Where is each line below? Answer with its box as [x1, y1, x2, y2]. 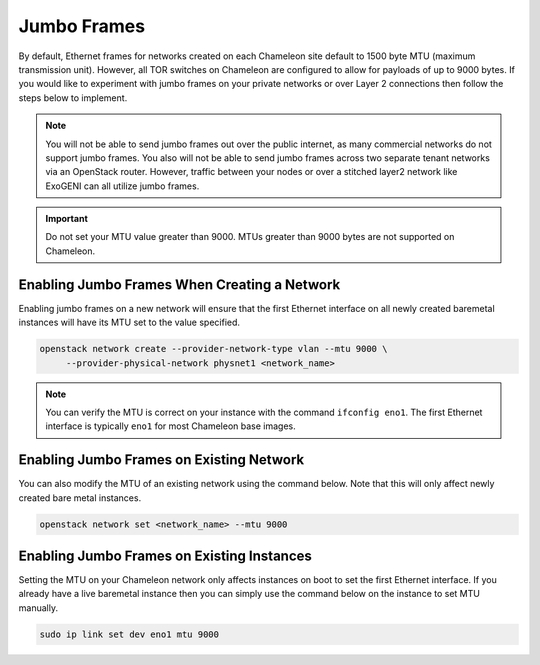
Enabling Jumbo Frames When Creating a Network [18, 276, 341, 293]
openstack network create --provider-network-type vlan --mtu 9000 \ [39, 343, 388, 355]
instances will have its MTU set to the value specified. [18, 316, 240, 329]
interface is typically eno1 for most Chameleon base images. [45, 420, 297, 432]
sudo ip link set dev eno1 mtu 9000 [39, 628, 220, 640]
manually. [18, 601, 59, 614]
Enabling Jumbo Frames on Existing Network [18, 451, 305, 469]
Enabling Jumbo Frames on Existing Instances [18, 547, 312, 564]
